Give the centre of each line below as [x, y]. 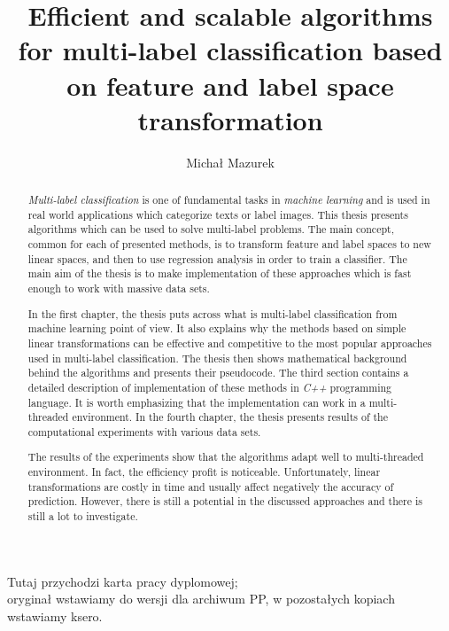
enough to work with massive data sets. [119, 288]
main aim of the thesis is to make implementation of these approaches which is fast [220, 273]
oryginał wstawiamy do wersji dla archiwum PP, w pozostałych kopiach [201, 599]
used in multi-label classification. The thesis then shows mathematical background [217, 358]
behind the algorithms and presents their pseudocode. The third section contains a [218, 373]
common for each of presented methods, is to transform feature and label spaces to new [229, 244]
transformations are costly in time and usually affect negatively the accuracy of [211, 486]
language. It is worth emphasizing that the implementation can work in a [197, 402]
